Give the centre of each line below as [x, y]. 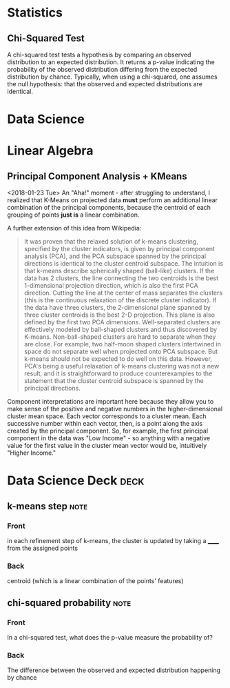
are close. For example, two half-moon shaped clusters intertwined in [123, 344]
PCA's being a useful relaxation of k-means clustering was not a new [122, 366]
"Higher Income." [32, 453]
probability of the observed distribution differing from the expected [102, 69]
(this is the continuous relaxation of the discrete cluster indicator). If [120, 300]
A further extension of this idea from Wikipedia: [74, 228]
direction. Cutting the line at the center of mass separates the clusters [123, 293]
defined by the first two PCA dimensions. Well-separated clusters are [122, 322]
